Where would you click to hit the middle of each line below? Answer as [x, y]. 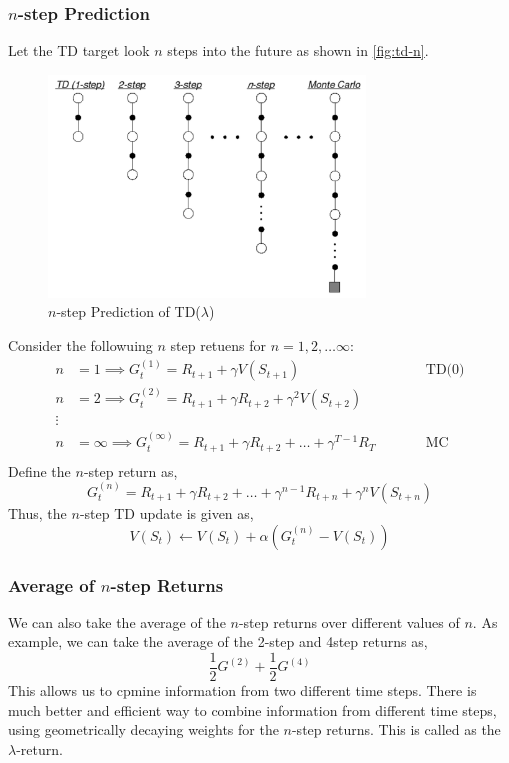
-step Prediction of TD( [128, 311]
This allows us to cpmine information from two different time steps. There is [242, 690]
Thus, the [37, 513]
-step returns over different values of [349, 621]
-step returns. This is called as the [396, 729]
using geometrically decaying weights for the [143, 729]
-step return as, [130, 470]
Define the [39, 470]
